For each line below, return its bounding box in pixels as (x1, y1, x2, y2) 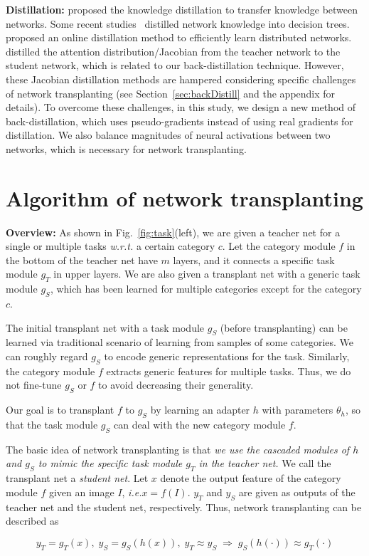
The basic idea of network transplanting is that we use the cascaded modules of (6, 441, 350, 456)
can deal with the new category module (114, 417, 286, 431)
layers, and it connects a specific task (173, 252, 335, 267)
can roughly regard (6, 349, 88, 364)
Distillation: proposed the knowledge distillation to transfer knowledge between (6, 2, 358, 16)
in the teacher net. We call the (198, 456, 331, 471)
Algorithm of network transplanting (6, 183, 363, 212)
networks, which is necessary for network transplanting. (6, 141, 247, 156)
